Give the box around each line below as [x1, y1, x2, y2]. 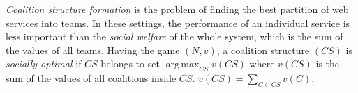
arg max [165, 60, 200, 70]
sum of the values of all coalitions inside [6, 71, 177, 85]
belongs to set [100, 56, 160, 71]
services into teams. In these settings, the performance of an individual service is [6, 15, 350, 30]
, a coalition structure [216, 42, 310, 57]
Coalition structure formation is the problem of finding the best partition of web [6, 2, 349, 16]
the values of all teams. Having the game [6, 42, 180, 57]
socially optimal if [6, 56, 82, 71]
